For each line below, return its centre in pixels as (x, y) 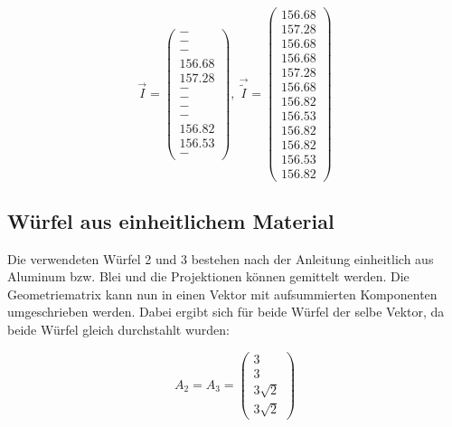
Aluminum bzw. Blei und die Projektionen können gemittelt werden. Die (208, 276)
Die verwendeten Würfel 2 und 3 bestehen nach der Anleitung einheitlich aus (221, 258)
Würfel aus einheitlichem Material (171, 220)
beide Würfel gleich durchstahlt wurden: (119, 330)
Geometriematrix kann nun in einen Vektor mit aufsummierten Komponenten (222, 294)
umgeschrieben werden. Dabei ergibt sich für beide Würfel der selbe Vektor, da (226, 312)
